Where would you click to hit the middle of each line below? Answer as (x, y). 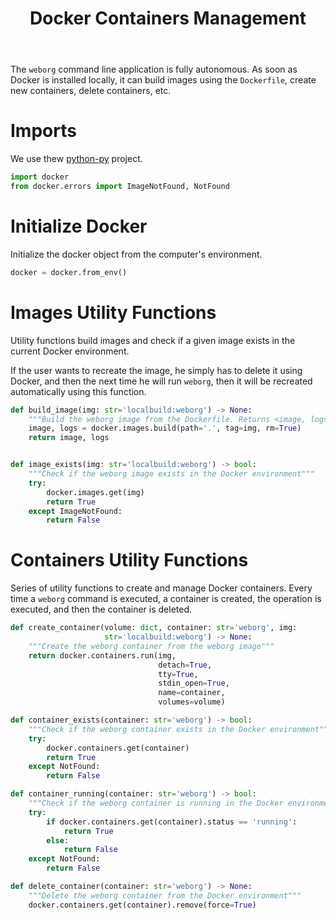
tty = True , (178, 674)
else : (58, 840)
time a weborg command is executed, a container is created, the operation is (166, 599)
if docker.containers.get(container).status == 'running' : (172, 822)
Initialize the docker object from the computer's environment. (136, 254)
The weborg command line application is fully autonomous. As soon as (154, 69)
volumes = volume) (192, 702)
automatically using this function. (78, 391)
